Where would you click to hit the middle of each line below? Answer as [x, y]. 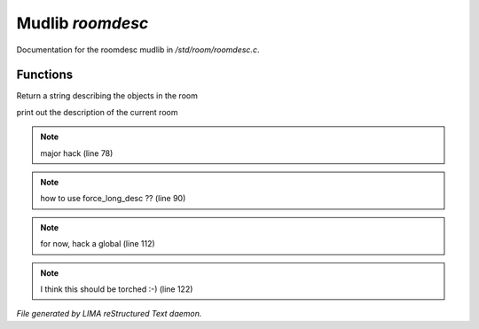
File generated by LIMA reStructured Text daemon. [109, 314]
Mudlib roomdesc [82, 23]
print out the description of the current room [97, 112]
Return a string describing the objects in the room [107, 96]
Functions [45, 75]
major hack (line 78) [77, 153]
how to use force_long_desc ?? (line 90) [113, 199]
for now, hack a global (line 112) [98, 244]
